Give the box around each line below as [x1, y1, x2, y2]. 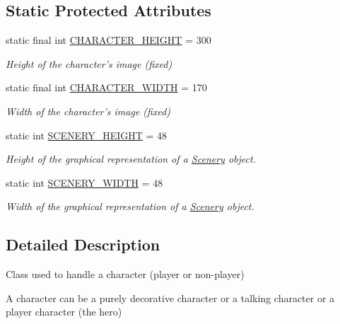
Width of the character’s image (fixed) [6, 103, 171, 118]
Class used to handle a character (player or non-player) [6, 267, 245, 282]
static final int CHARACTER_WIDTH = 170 [6, 80, 207, 95]
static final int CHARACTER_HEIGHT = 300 [6, 33, 211, 47]
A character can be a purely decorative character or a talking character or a [6, 290, 335, 305]
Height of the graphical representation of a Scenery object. [6, 151, 256, 166]
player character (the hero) [6, 304, 122, 319]
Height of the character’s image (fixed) [6, 56, 172, 71]
